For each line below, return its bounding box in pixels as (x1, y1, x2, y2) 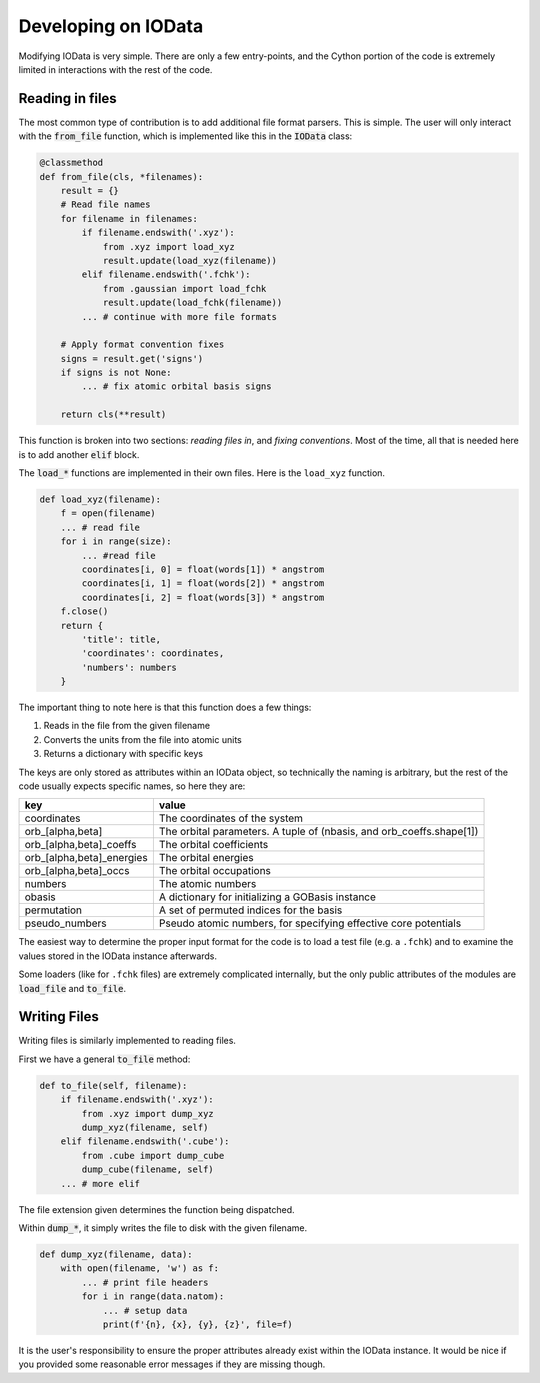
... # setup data (102, 1305, 188, 1316)
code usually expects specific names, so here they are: (18, 780, 246, 792)
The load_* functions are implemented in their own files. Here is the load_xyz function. (18, 467, 385, 479)
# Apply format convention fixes (60, 339, 225, 350)
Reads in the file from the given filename (43, 720, 210, 732)
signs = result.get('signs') (60, 353, 204, 364)
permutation (24, 903, 83, 917)
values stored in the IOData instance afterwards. (18, 950, 218, 962)
